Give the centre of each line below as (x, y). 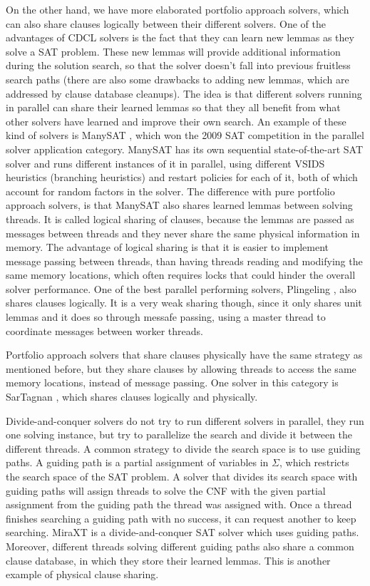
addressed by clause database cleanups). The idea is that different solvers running (184, 93)
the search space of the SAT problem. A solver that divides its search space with (182, 476)
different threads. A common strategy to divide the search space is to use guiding (183, 448)
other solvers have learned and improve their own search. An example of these (176, 121)
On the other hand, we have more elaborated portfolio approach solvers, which (178, 9)
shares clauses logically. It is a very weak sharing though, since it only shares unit (184, 303)
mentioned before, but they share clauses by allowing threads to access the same (181, 368)
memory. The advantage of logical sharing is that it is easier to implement (168, 247)
